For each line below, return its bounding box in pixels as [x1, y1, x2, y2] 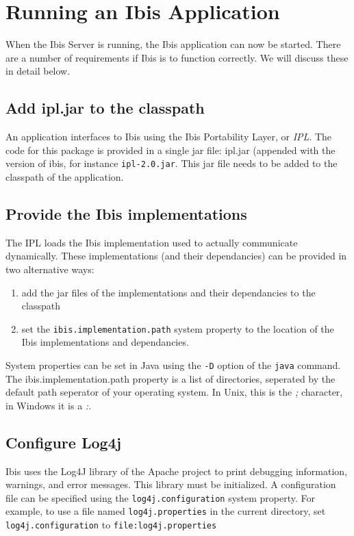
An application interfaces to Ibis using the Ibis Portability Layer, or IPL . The [5, 129, 332, 144]
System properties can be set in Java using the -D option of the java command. [5, 357, 341, 372]
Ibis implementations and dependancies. [21, 335, 189, 349]
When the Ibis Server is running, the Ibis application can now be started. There [5, 37, 341, 51]
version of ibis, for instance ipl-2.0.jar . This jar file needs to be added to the [5, 156, 338, 170]
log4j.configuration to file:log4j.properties [5, 518, 217, 532]
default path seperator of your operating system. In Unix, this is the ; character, [5, 385, 343, 399]
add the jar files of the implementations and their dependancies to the [21, 285, 316, 299]
